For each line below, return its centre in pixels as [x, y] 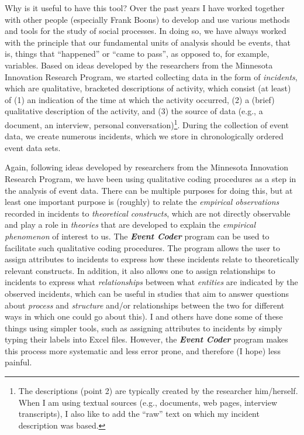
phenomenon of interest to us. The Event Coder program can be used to [137, 236]
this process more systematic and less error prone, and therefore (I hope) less [143, 350]
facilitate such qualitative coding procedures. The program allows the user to [143, 247]
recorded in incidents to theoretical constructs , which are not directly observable [148, 213]
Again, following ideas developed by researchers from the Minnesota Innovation [147, 167]
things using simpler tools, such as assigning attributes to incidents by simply [144, 328]
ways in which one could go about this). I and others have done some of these [144, 316]
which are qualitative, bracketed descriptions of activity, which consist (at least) [148, 88]
